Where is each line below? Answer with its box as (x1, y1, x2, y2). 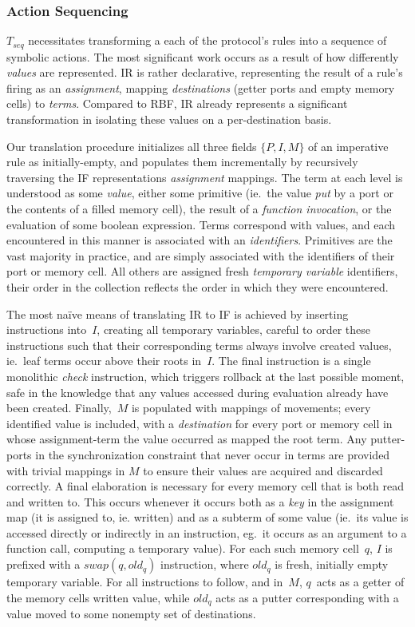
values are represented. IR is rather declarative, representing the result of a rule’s (6, 64, 403, 81)
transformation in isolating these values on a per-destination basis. (6, 111, 332, 128)
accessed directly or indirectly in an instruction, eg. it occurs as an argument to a (6, 524, 407, 541)
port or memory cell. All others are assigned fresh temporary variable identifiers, (6, 263, 398, 280)
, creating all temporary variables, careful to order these (97, 321, 370, 338)
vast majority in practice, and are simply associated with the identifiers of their (6, 247, 395, 264)
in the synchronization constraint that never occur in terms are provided (35, 446, 390, 462)
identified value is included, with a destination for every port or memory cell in (6, 415, 393, 431)
